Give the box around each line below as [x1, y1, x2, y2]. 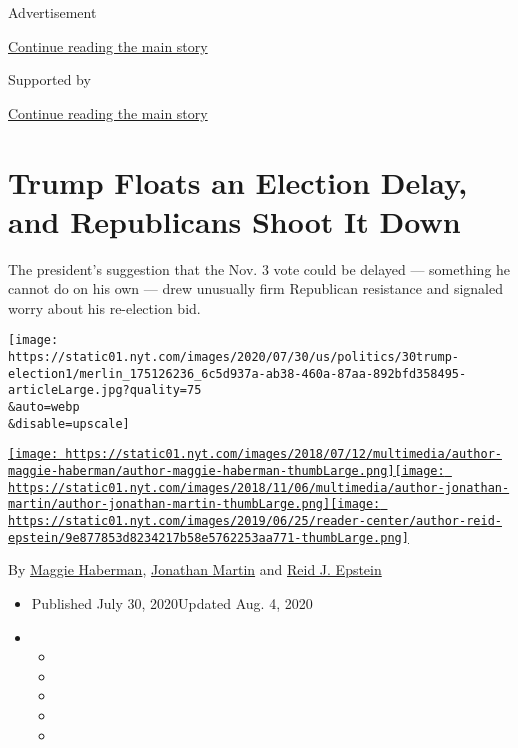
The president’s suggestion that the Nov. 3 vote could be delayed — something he [8, 258, 511, 279]
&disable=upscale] [8, 416, 130, 431]
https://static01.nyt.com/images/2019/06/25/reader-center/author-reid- [8, 514, 502, 529]
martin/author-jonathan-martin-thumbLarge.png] [8, 497, 331, 512]
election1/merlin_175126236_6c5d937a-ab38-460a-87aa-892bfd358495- [8, 366, 467, 381]
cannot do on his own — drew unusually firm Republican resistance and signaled [8, 278, 503, 299]
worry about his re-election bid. [8, 297, 201, 318]
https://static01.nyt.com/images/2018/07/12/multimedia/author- [65, 447, 502, 462]
